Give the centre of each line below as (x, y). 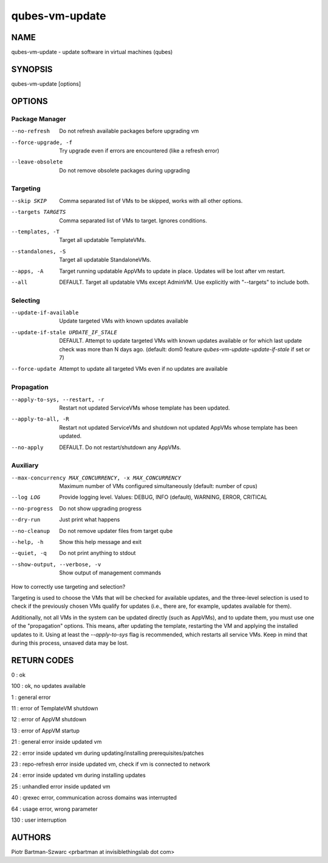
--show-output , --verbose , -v (56, 564)
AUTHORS (31, 837)
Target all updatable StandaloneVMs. (105, 260)
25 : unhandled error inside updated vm (61, 786)
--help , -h (27, 542)
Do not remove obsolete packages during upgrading (125, 170)
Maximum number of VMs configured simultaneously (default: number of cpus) (158, 486)
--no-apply (27, 447)
